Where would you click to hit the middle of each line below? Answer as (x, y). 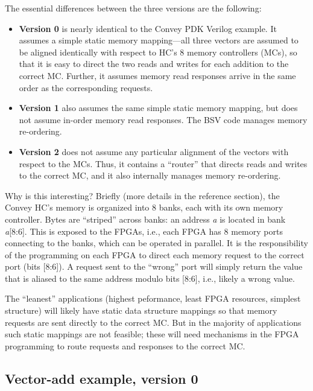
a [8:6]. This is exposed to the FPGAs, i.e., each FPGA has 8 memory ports (144, 231)
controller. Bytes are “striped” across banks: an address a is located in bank (145, 219)
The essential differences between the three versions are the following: (133, 8)
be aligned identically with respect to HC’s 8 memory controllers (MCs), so (158, 52)
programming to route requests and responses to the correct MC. (125, 345)
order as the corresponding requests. (86, 87)
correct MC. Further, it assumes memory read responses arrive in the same (157, 75)
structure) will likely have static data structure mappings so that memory (141, 310)
